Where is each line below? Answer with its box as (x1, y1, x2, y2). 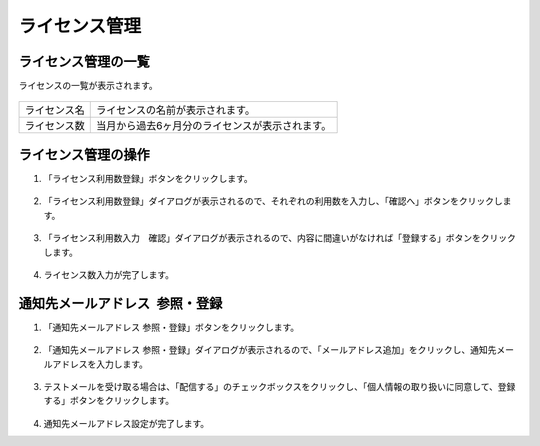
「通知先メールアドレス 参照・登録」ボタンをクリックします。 (43, 321, 300, 333)
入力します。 (95, 358, 149, 370)
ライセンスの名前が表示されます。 (95, 103, 255, 117)
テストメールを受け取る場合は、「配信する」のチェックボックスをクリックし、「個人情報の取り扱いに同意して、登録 (43, 381, 516, 392)
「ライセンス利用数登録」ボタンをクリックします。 (43, 172, 254, 184)
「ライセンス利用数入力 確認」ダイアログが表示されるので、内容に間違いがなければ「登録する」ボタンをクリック (43, 232, 517, 244)
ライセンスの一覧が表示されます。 (18, 80, 159, 92)
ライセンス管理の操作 (18, 146, 150, 163)
